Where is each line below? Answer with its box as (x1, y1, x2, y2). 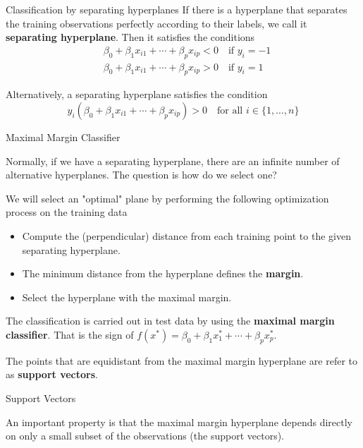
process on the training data (6, 205, 128, 219)
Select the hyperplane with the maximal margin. (22, 289, 232, 304)
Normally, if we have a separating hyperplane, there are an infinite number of (6, 153, 340, 168)
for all (217, 106, 243, 116)
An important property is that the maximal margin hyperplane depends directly (6, 414, 352, 429)
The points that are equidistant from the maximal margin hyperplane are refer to (6, 353, 357, 368)
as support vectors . (6, 367, 98, 382)
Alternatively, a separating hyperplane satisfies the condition (6, 87, 268, 102)
